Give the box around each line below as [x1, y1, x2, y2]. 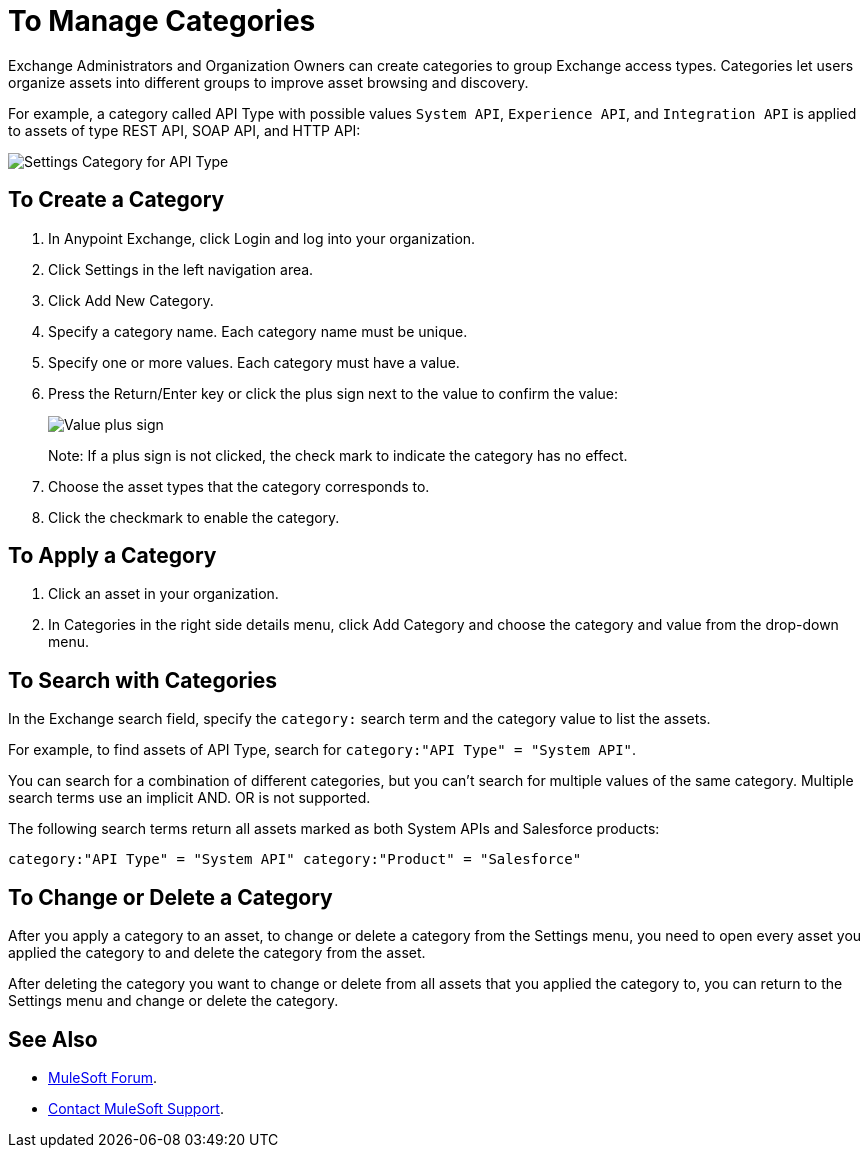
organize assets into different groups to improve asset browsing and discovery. [8, 73, 529, 91]
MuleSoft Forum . [48, 1068, 158, 1086]
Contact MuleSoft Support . [48, 1099, 224, 1117]
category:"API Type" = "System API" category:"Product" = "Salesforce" [8, 851, 582, 868]
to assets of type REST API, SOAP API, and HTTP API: [8, 121, 361, 139]
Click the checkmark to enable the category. [48, 508, 340, 526]
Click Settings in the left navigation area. [48, 260, 314, 278]
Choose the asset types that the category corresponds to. [48, 477, 430, 495]
